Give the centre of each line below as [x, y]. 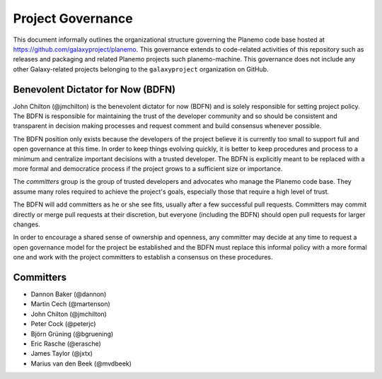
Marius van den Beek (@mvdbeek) [81, 363]
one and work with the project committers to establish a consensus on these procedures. [143, 257]
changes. [27, 224]
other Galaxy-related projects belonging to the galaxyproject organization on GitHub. [141, 69]
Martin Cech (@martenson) [71, 304]
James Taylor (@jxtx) [62, 354]
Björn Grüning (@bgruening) [72, 334]
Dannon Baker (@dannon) [69, 294]
